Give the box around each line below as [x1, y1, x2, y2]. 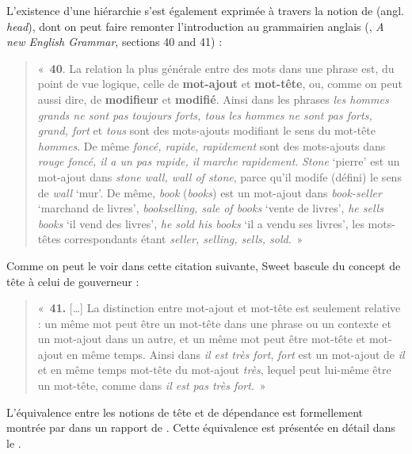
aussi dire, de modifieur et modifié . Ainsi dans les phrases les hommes [37, 90, 389, 107]
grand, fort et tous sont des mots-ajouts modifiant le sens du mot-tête [37, 122, 376, 139]
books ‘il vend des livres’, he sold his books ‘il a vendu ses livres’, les [37, 215, 364, 231]
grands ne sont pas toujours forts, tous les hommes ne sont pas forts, [37, 106, 372, 123]
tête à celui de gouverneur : [6, 273, 139, 289]
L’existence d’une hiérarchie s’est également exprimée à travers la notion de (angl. [6, 2, 404, 18]
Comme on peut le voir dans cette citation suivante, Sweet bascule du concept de [6, 257, 401, 273]
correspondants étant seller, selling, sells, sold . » [64, 231, 303, 247]
